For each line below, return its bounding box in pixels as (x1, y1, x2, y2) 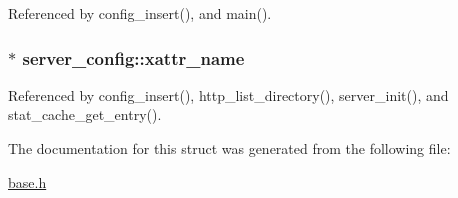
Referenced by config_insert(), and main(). (8, 3, 272, 23)
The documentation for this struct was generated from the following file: (8, 138, 451, 158)
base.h (8, 171, 47, 192)
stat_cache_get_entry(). (8, 104, 162, 125)
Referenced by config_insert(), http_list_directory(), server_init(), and (8, 84, 449, 105)
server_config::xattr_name (22, 45, 245, 70)
